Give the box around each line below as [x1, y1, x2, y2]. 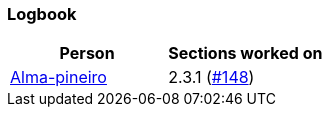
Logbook [7, 4, 77, 24]
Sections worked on [168, 43, 323, 64]
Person [59, 43, 115, 64]
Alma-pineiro [10, 67, 107, 88]
